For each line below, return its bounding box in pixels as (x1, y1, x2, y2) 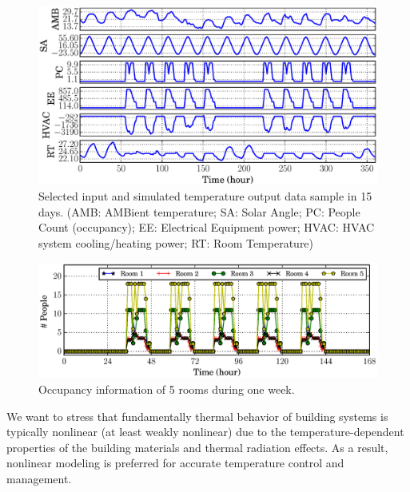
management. (6, 470, 72, 487)
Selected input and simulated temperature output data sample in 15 (38, 188, 372, 204)
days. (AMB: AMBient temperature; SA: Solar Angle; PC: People (38, 203, 360, 220)
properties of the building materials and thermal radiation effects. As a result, (6, 438, 388, 455)
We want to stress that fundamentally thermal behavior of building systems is (6, 407, 388, 424)
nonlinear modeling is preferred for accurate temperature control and (6, 454, 344, 471)
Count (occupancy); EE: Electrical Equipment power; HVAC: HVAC (38, 219, 375, 236)
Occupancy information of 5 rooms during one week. (38, 381, 295, 398)
